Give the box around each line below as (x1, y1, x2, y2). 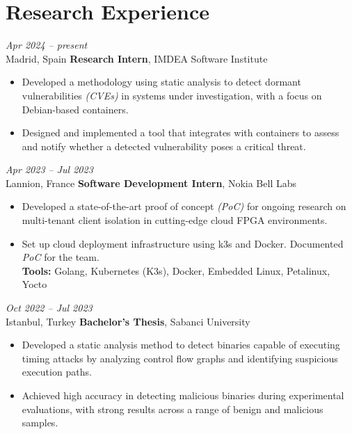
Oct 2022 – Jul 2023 (6, 300, 93, 315)
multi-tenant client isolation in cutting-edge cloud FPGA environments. (22, 213, 328, 227)
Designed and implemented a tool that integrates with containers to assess (22, 125, 339, 140)
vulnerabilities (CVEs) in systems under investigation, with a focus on (22, 88, 322, 102)
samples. (22, 415, 58, 430)
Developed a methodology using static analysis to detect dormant (22, 74, 301, 89)
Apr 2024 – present (6, 38, 88, 52)
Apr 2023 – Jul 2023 (6, 162, 93, 177)
